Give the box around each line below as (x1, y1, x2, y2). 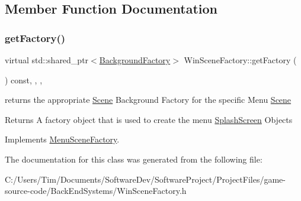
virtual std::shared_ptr (5, 54, 89, 66)
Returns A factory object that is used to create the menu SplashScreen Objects (5, 113, 293, 125)
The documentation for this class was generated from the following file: (5, 153, 262, 165)
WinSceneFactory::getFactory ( (184, 54, 297, 66)
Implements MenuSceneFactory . (5, 133, 120, 145)
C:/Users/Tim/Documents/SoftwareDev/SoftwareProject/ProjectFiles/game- (5, 173, 286, 185)
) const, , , (5, 73, 43, 86)
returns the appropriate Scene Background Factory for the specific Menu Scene (5, 93, 292, 106)
